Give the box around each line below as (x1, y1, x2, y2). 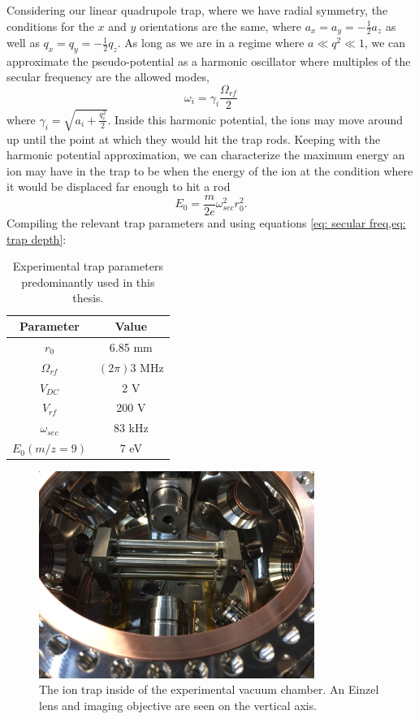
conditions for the (6, 17, 94, 34)
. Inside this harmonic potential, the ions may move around (107, 110, 404, 128)
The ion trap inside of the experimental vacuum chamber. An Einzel (39, 681, 379, 698)
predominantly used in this (21, 273, 155, 290)
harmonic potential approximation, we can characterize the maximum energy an (6, 146, 405, 163)
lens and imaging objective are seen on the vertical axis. (39, 696, 317, 713)
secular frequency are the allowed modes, (6, 68, 209, 85)
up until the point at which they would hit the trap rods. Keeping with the (6, 130, 381, 147)
